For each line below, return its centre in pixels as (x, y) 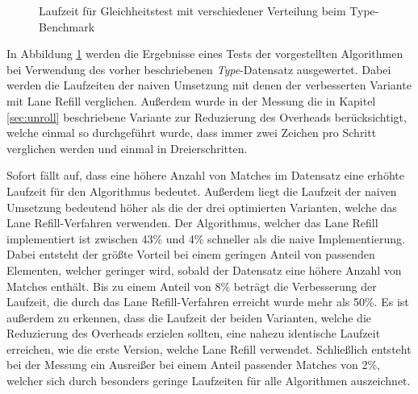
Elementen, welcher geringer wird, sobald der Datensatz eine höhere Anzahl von (204, 270)
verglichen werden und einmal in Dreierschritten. (127, 148)
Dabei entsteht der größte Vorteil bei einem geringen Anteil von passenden (191, 254)
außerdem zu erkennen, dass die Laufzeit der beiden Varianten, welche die (189, 317)
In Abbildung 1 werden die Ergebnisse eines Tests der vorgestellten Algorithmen (205, 54)
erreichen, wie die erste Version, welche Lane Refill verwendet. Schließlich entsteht (209, 348)
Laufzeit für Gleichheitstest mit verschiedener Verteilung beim (192, 10)
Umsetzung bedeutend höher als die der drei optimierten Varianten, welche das (202, 207)
